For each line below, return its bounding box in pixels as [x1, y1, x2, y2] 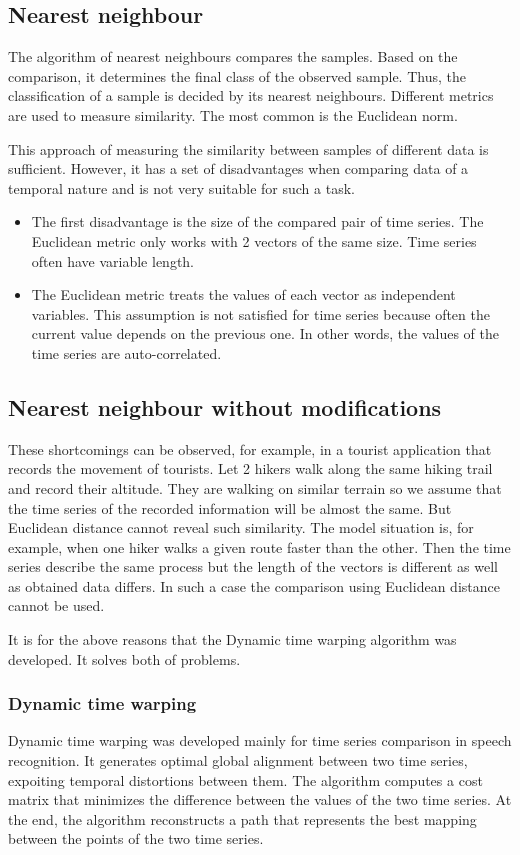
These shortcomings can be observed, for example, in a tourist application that [8, 438, 492, 459]
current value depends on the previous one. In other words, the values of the [31, 323, 499, 344]
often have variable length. [31, 250, 195, 271]
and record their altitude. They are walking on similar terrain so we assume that [8, 477, 502, 498]
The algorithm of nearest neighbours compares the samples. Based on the [8, 46, 458, 67]
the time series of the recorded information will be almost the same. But [8, 497, 452, 518]
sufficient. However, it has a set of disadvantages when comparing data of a [8, 158, 469, 179]
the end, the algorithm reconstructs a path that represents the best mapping [8, 808, 477, 829]
